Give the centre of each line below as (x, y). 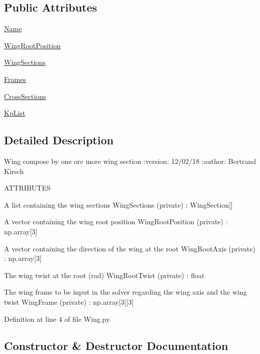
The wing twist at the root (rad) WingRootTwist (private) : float (104, 275)
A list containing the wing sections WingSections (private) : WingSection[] (118, 204)
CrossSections (25, 96)
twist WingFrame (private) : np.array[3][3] (69, 301)
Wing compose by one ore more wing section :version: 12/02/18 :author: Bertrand (130, 161)
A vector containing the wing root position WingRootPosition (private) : (116, 222)
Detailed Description (59, 140)
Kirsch (14, 171)
